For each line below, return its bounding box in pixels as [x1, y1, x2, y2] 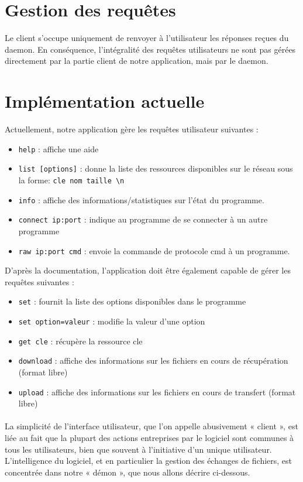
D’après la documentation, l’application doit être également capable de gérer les [5, 264, 291, 276]
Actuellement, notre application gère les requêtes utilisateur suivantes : [5, 123, 259, 135]
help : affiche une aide [18, 142, 99, 155]
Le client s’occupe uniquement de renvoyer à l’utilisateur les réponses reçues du [5, 32, 289, 44]
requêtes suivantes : [5, 275, 74, 288]
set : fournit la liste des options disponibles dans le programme [18, 295, 246, 307]
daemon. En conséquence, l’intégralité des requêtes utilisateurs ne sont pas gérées [5, 43, 296, 55]
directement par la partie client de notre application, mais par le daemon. [5, 54, 268, 67]
